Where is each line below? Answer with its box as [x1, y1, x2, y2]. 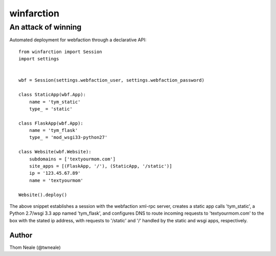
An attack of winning [9, 22, 82, 32]
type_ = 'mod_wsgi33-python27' [29, 134, 108, 141]
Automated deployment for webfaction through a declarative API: [9, 37, 147, 43]
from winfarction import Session [18, 49, 102, 55]
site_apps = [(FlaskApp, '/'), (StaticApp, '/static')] [29, 164, 172, 169]
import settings [18, 56, 59, 62]
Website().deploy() [18, 192, 67, 198]
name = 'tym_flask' [29, 128, 78, 133]
